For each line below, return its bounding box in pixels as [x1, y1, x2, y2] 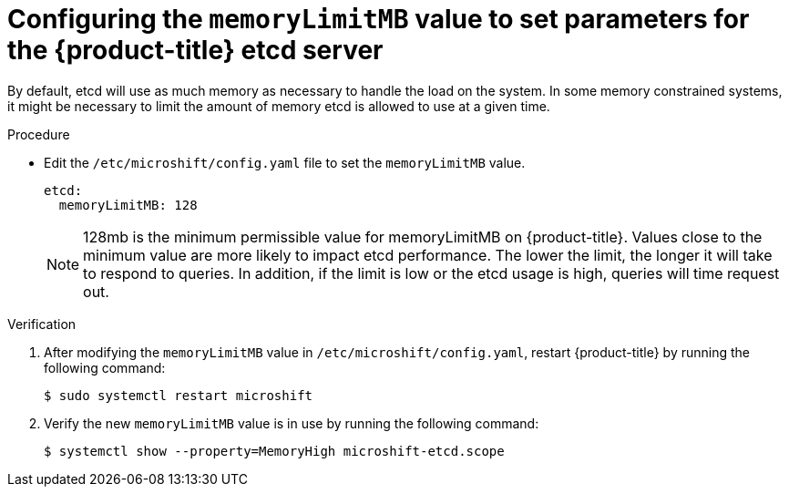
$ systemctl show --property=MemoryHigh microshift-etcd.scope [44, 443, 505, 458]
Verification [7, 315, 77, 332]
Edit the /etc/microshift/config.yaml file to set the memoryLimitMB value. [44, 154, 526, 170]
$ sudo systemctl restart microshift [44, 387, 313, 403]
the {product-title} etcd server [7, 35, 384, 66]
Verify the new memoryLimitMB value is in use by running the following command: [44, 415, 539, 431]
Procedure [7, 126, 70, 142]
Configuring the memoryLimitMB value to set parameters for [7, 4, 750, 35]
